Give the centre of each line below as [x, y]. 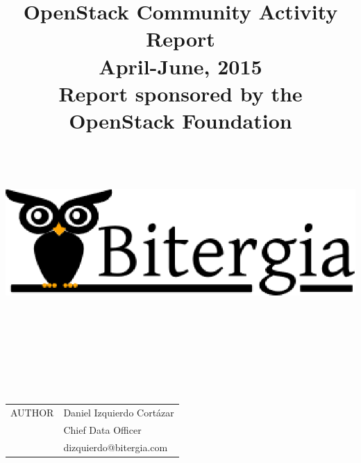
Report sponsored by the [180, 93]
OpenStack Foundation [180, 120]
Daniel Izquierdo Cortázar [119, 413]
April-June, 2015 [180, 66]
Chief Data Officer [102, 429]
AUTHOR [32, 413]
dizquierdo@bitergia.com [116, 447]
